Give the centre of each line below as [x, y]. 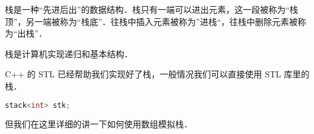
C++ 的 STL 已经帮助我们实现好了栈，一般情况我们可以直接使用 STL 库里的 [157, 74]
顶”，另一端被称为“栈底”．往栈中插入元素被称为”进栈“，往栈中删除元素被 [152, 21]
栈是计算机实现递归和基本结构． [69, 53]
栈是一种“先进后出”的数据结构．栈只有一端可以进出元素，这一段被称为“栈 [152, 9]
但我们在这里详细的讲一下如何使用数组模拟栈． [99, 124]
